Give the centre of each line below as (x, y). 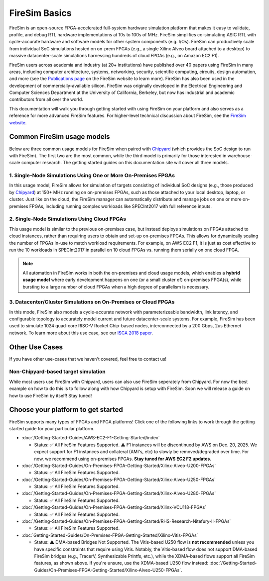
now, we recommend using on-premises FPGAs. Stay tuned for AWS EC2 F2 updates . (123, 459)
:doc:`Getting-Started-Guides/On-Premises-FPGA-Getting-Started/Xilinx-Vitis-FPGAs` (110, 535)
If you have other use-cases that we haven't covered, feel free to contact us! (88, 359)
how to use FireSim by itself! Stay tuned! (51, 395)
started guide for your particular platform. (52, 428)
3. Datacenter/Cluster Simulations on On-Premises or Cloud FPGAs (92, 302)
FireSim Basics (40, 13)
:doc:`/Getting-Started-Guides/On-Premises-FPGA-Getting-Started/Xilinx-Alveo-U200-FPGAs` (119, 466)
